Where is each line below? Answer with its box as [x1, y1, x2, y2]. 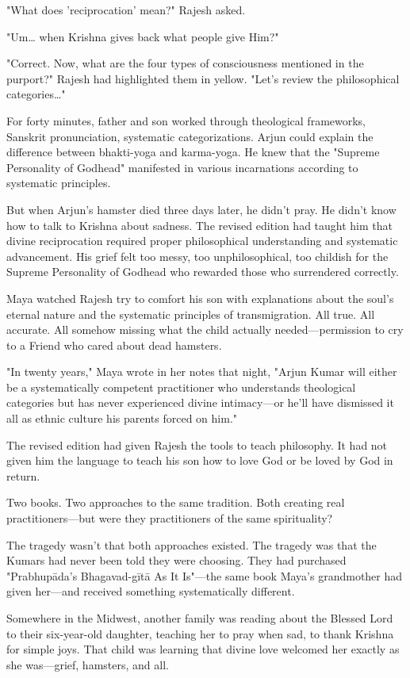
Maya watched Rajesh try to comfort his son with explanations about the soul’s [6, 289, 394, 306]
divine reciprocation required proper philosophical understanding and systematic [6, 232, 398, 249]
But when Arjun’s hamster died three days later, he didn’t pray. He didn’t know [6, 201, 397, 217]
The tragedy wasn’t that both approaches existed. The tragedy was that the [6, 536, 377, 553]
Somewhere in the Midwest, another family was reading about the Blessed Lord [6, 610, 393, 626]
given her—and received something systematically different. [6, 583, 295, 599]
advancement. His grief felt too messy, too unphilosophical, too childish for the [6, 247, 389, 264]
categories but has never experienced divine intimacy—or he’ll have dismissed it [6, 394, 394, 411]
